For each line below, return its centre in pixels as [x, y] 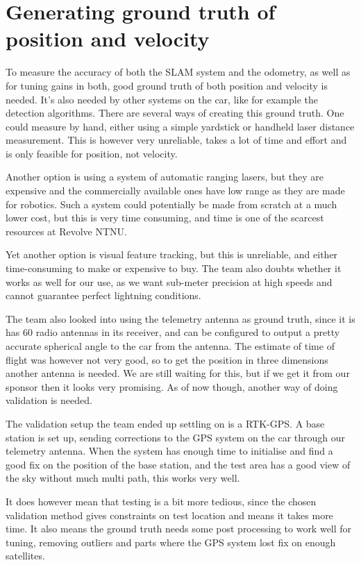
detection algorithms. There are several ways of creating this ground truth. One [175, 113]
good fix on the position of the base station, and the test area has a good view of [178, 464]
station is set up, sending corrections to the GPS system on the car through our [176, 437]
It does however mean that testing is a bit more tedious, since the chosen [161, 501]
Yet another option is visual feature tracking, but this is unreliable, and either [172, 254]
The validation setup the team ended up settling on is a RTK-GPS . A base [165, 423]
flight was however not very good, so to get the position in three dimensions [167, 359]
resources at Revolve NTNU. [66, 231]
